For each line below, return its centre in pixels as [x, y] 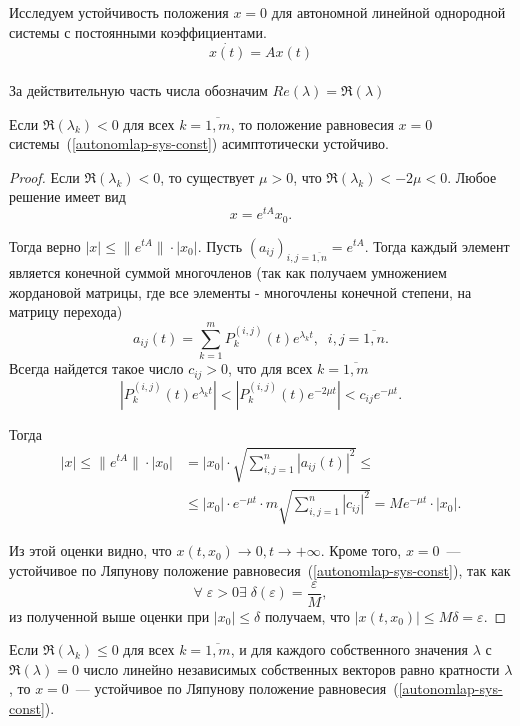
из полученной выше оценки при [109, 615]
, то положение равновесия [312, 123]
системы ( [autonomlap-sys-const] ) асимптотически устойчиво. [199, 143]
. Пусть [220, 245]
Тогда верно [45, 245]
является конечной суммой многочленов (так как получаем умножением [228, 272]
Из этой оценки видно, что [90, 550]
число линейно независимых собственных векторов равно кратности [291, 668]
